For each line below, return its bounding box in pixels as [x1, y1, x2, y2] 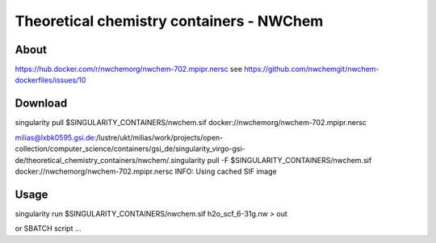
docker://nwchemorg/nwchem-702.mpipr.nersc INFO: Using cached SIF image [15, 166, 278, 176]
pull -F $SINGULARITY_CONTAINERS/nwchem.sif [207, 155, 372, 165]
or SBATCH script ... [15, 224, 82, 233]
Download [15, 97, 68, 111]
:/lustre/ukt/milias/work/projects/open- [94, 132, 224, 142]
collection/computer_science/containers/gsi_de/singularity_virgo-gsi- [15, 144, 245, 153]
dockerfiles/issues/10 [15, 75, 86, 85]
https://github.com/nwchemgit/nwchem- [243, 65, 379, 74]
